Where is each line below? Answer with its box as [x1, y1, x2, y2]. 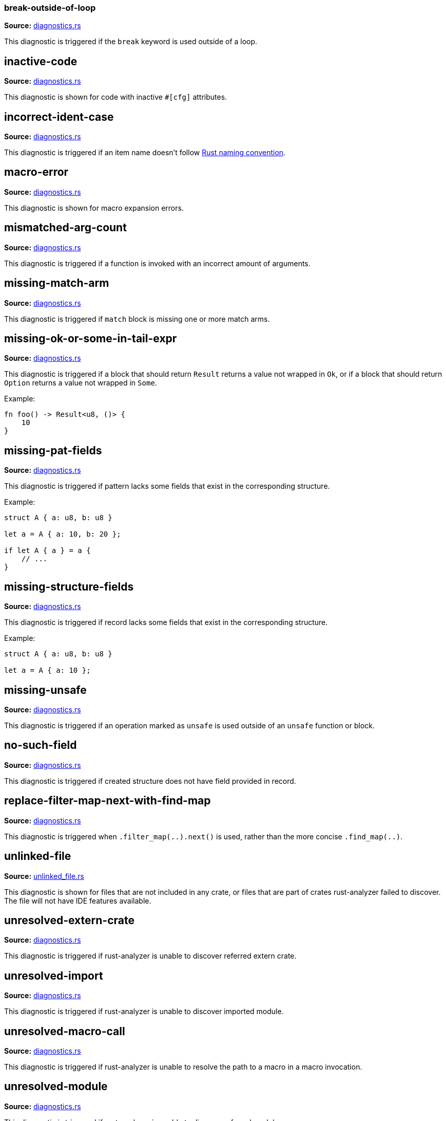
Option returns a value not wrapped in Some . [4, 378, 157, 388]
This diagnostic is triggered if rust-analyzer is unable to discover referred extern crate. [4, 951, 297, 961]
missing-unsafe [4, 683, 87, 696]
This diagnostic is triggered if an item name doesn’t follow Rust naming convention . [4, 148, 286, 157]
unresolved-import [4, 969, 103, 982]
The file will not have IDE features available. [4, 896, 151, 905]
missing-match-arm [4, 277, 109, 290]
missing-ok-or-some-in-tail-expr [4, 332, 177, 345]
